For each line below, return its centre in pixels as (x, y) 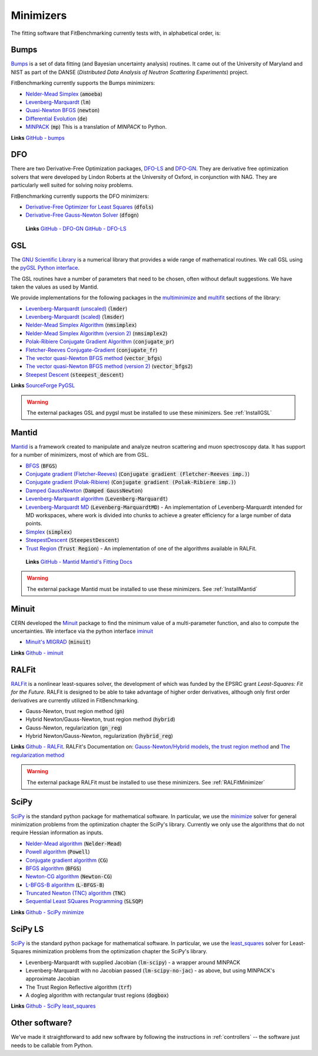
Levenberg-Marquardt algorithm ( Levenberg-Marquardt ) (97, 499)
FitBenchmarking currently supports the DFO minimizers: (80, 196)
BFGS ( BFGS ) (41, 466)
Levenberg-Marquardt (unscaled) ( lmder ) (77, 308)
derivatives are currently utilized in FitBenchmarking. (75, 700)
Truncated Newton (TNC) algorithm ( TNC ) (76, 893)
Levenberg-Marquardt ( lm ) (58, 102)
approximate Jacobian (53, 979)
